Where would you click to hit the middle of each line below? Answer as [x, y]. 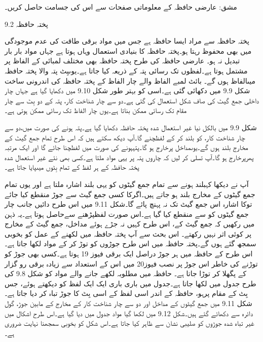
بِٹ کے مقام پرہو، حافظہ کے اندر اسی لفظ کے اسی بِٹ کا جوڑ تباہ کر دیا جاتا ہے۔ [126, 293]
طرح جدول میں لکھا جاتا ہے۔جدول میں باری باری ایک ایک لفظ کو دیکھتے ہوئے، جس [130, 283]
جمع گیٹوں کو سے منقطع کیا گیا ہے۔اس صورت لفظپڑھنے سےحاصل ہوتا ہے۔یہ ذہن [127, 214]
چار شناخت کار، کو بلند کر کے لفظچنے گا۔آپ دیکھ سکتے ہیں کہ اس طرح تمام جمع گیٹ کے [125, 137]
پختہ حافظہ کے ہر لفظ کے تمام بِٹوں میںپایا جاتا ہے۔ [72, 167]
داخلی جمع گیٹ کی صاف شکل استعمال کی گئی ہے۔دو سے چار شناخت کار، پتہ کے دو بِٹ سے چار [132, 100]
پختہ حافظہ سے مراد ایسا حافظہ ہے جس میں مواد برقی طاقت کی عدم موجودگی [127, 41]
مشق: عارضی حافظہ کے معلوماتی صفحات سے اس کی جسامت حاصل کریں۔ [121, 7]
